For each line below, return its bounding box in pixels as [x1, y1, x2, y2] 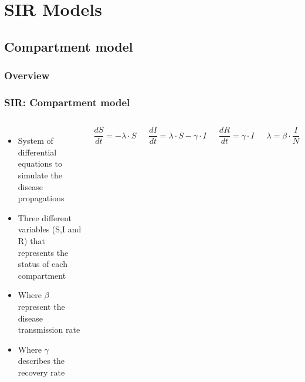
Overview [4, 68, 50, 83]
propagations [18, 192, 65, 204]
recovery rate [18, 366, 65, 378]
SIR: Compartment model [4, 94, 130, 109]
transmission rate [18, 323, 80, 336]
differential [18, 146, 57, 158]
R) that [18, 234, 45, 246]
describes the [18, 354, 65, 367]
